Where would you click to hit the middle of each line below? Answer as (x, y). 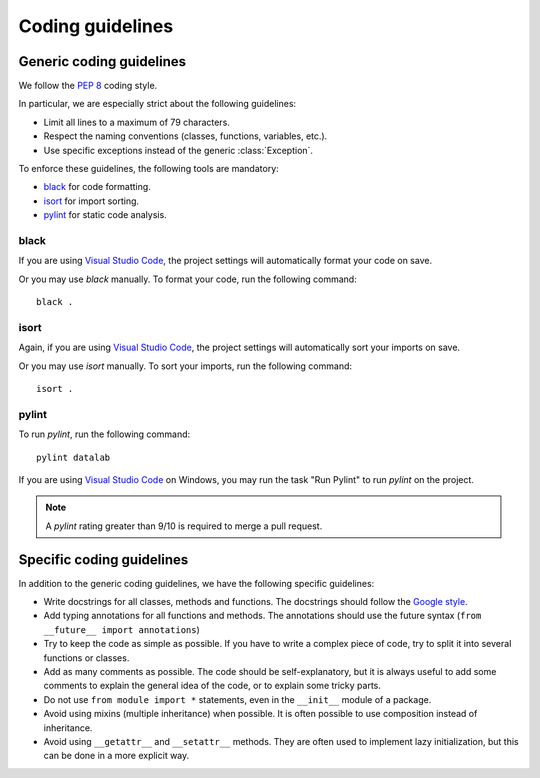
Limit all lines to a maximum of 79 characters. (136, 122)
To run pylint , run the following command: (104, 434)
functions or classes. (86, 657)
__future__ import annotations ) (121, 629)
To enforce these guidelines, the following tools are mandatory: (148, 169)
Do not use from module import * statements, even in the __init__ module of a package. (237, 699)
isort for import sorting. (91, 201)
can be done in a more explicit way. (116, 756)
